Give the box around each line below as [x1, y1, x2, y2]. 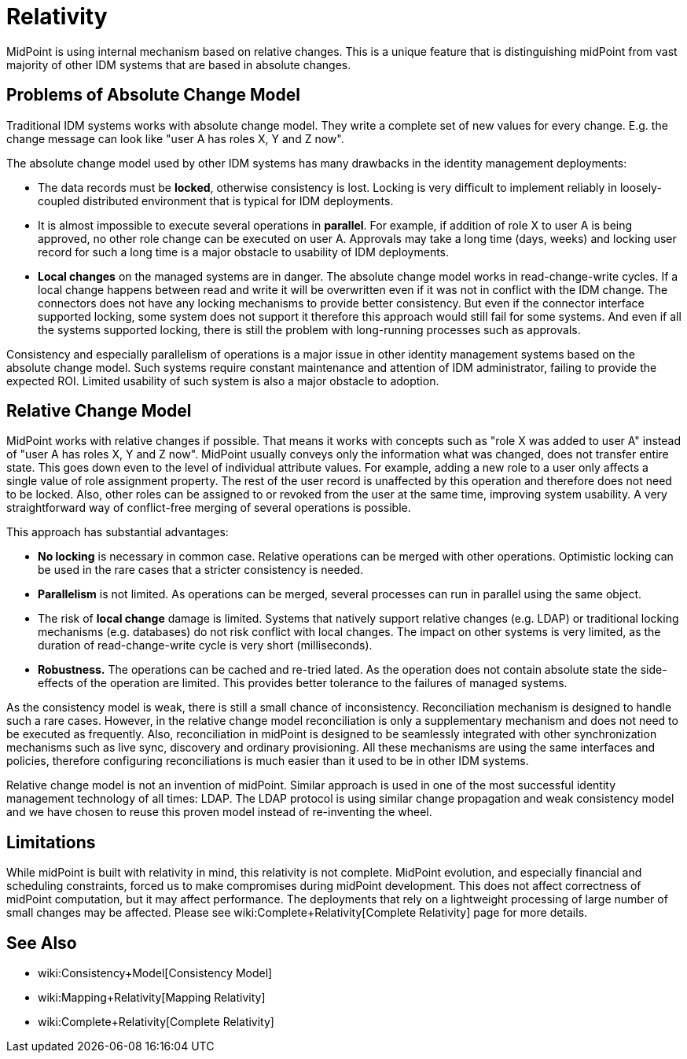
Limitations [6, 832, 96, 852]
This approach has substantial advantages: [6, 525, 229, 539]
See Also [6, 932, 77, 953]
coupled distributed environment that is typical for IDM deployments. [38, 193, 394, 208]
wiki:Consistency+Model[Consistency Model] [38, 966, 273, 980]
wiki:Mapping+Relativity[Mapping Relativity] [38, 991, 266, 1005]
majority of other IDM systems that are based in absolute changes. [6, 57, 351, 72]
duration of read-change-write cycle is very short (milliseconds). [38, 638, 373, 653]
